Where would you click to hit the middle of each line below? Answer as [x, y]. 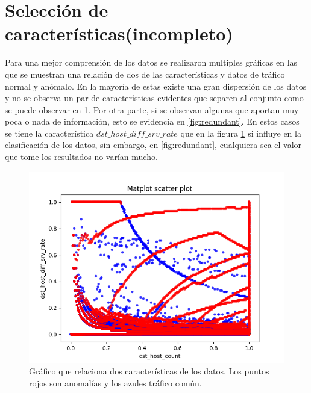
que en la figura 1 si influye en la [241, 133]
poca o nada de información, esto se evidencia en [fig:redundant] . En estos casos [152, 121]
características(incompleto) [119, 33]
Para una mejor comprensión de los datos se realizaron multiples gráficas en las [151, 62]
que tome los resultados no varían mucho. [81, 157]
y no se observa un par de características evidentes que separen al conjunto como [154, 98]
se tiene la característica [49, 133]
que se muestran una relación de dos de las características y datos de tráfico [145, 74]
